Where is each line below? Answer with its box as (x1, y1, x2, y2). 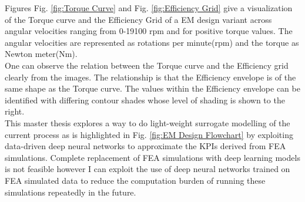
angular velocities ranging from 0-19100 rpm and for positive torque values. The (5, 25, 293, 37)
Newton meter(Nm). (5, 48, 78, 60)
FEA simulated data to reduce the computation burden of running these (5, 174, 266, 186)
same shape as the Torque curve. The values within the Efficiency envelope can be (5, 82, 300, 95)
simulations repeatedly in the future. (5, 186, 136, 198)
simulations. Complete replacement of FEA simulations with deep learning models (5, 151, 300, 163)
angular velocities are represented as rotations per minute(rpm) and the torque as (5, 36, 299, 48)
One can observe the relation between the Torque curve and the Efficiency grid (5, 59, 289, 71)
